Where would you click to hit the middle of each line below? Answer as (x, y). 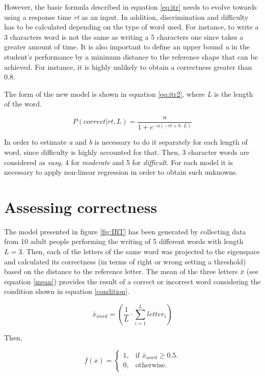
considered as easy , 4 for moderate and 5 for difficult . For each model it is (118, 162)
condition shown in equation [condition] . (67, 291)
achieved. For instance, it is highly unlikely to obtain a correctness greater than (128, 66)
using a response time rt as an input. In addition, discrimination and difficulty (126, 17)
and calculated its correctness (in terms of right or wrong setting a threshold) (125, 261)
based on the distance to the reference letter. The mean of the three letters (121, 271)
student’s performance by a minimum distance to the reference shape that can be (131, 56)
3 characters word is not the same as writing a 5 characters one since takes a (124, 36)
